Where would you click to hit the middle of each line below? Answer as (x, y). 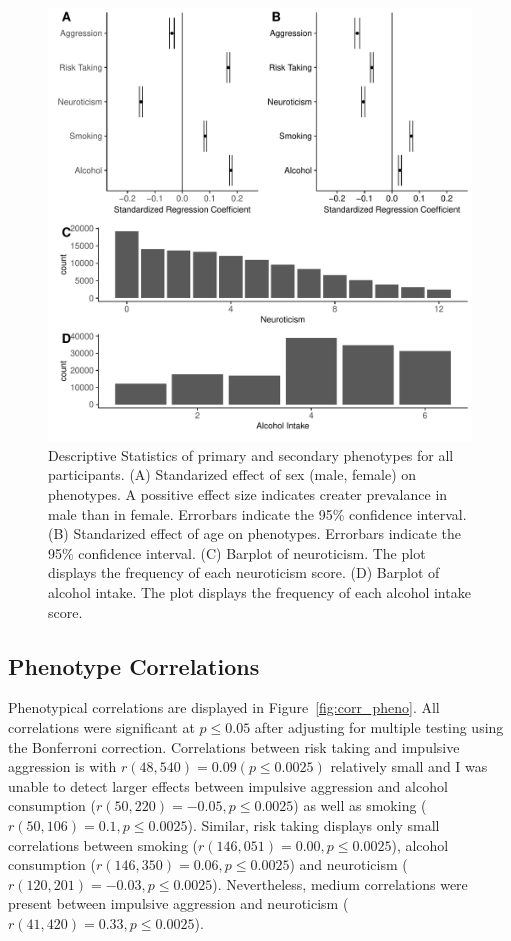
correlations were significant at (101, 727)
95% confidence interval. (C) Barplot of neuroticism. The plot (237, 552)
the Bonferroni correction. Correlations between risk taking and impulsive (234, 746)
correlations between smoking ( (103, 844)
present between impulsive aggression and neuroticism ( (178, 903)
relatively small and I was (409, 766)
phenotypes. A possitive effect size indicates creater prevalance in (248, 494)
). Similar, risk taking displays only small (313, 825)
